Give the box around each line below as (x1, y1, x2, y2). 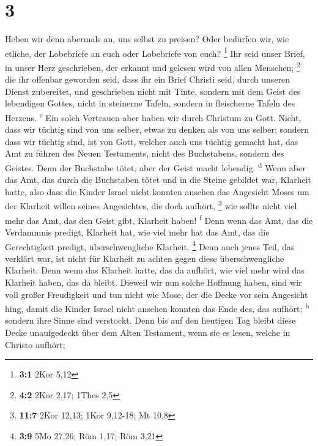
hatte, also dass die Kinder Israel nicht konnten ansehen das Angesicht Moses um (5, 185, 309, 198)
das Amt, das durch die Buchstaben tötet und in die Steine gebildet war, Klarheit (5, 173, 312, 186)
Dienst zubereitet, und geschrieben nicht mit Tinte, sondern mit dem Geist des (5, 84, 301, 97)
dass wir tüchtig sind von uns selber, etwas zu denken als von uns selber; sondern (5, 123, 309, 136)
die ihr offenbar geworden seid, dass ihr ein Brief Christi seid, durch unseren (5, 73, 290, 86)
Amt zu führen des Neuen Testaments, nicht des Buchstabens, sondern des (5, 147, 284, 160)
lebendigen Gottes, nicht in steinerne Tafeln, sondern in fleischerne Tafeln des (5, 97, 295, 110)
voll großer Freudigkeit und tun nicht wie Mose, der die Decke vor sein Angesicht (5, 288, 308, 300)
